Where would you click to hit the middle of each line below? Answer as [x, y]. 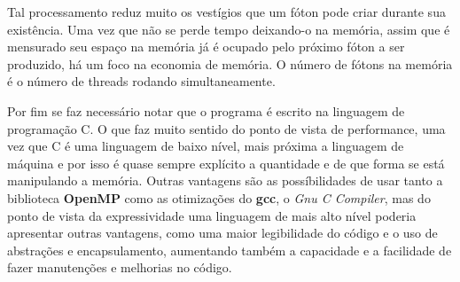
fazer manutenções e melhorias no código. [120, 267]
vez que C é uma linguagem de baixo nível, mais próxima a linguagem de [206, 146]
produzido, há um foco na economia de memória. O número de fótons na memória [230, 63]
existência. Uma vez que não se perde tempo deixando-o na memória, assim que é [229, 29]
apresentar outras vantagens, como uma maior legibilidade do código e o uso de [222, 233]
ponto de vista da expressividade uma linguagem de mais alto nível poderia [212, 215]
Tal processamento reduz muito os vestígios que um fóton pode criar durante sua [226, 12]
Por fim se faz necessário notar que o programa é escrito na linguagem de [206, 110]
